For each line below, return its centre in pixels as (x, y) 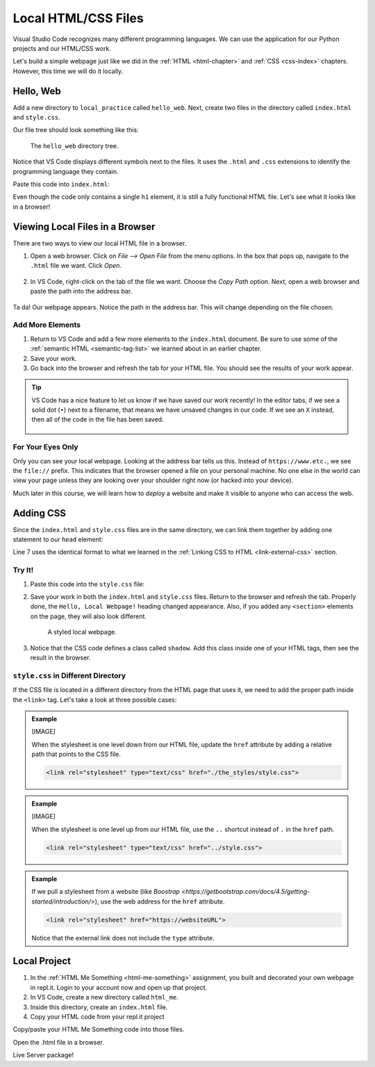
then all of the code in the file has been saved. (98, 419)
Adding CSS (39, 513)
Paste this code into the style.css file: (87, 584)
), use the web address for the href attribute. (160, 901)
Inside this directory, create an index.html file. (99, 1007)
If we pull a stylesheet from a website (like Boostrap (106, 892)
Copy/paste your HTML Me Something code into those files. (99, 1029)
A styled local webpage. (82, 632)
